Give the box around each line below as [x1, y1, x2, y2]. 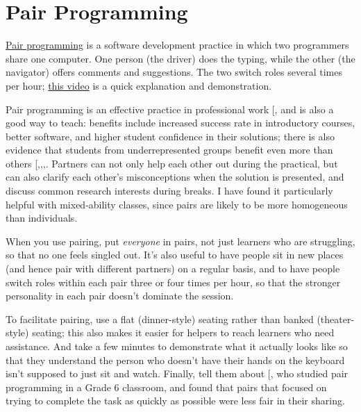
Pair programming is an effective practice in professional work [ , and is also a [6, 101, 334, 116]
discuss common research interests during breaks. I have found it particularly [6, 183, 333, 198]
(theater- [317, 311, 355, 326]
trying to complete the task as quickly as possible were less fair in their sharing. [6, 393, 345, 408]
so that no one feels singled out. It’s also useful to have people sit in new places [6, 247, 344, 262]
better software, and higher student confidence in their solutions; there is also [6, 129, 335, 143]
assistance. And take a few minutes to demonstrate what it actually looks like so [6, 339, 348, 353]
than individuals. [6, 211, 78, 225]
